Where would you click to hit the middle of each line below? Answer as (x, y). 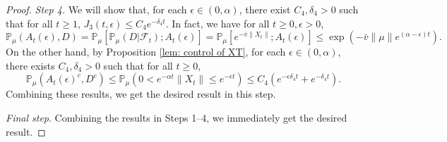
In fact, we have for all (221, 23)
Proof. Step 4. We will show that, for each (96, 9)
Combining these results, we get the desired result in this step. (141, 94)
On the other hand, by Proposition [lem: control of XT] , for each (146, 52)
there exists (30, 65)
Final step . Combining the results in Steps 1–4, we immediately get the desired (177, 117)
